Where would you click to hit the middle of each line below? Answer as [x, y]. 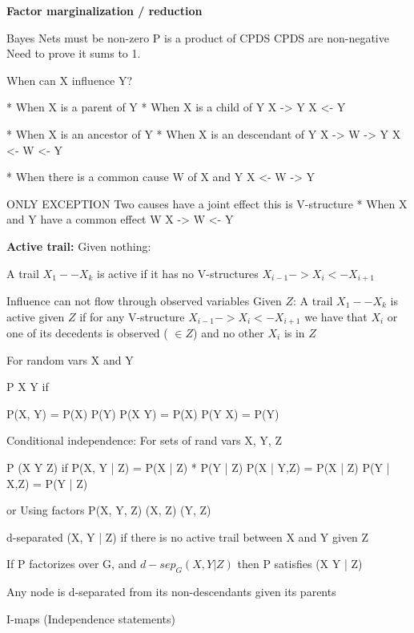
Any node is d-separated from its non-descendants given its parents [171, 592]
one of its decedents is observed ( [87, 333]
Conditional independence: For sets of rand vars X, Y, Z [144, 440]
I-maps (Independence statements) [91, 618]
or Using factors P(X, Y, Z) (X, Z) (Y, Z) [109, 510]
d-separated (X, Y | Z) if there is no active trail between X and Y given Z [188, 536]
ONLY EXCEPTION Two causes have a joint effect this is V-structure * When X [207, 203]
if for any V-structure [132, 316]
